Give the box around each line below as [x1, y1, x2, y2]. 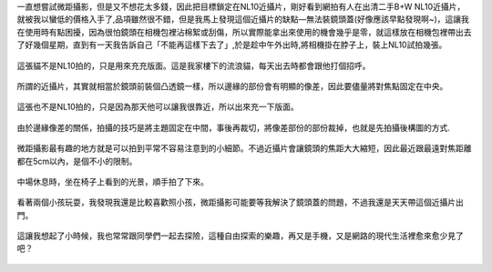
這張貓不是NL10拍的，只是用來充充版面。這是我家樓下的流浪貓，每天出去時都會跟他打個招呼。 [16, 60, 371, 71]
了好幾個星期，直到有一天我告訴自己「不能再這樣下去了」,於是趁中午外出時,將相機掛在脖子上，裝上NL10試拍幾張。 [16, 39, 447, 50]
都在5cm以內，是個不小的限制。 [16, 156, 138, 166]
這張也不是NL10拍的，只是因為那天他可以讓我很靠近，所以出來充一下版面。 [16, 101, 300, 113]
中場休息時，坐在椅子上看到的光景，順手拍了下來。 [16, 176, 209, 186]
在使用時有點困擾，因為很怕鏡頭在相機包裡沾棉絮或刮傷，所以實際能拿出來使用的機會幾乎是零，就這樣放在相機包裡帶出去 [16, 26, 472, 37]
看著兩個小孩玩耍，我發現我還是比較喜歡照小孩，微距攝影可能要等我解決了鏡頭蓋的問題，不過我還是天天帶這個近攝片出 [16, 196, 464, 208]
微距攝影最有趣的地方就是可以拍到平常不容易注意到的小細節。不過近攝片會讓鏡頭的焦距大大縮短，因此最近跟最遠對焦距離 [16, 143, 472, 154]
